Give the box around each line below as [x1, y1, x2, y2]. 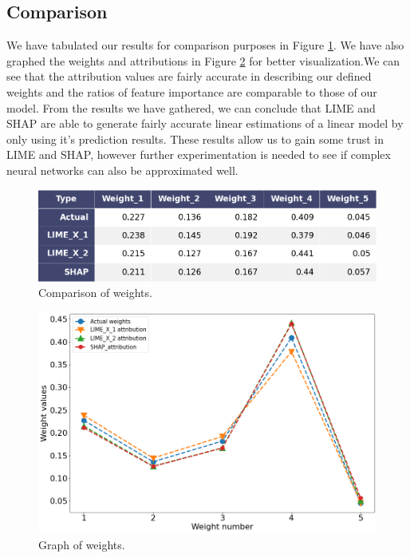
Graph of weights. [38, 536, 125, 553]
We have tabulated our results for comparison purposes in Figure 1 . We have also [6, 37, 404, 53]
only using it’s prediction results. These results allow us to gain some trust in [6, 130, 384, 147]
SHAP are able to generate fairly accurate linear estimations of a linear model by [6, 115, 404, 132]
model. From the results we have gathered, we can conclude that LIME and [6, 99, 376, 116]
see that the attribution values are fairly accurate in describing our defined [6, 68, 372, 85]
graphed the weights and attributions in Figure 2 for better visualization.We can [6, 52, 400, 69]
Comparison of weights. [38, 284, 152, 301]
